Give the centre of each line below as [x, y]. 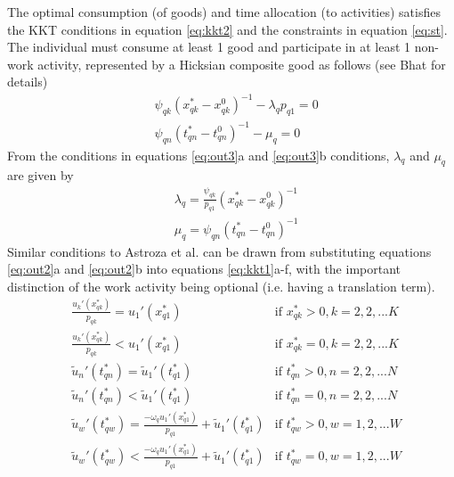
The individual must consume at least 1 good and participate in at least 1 [209, 47]
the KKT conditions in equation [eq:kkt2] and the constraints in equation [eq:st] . [227, 29]
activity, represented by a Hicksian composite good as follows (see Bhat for [242, 64]
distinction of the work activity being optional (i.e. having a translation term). [221, 286]
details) [28, 82]
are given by [41, 175]
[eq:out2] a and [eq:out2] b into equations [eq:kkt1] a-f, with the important [204, 269]
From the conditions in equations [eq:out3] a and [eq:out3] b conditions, [199, 155]
